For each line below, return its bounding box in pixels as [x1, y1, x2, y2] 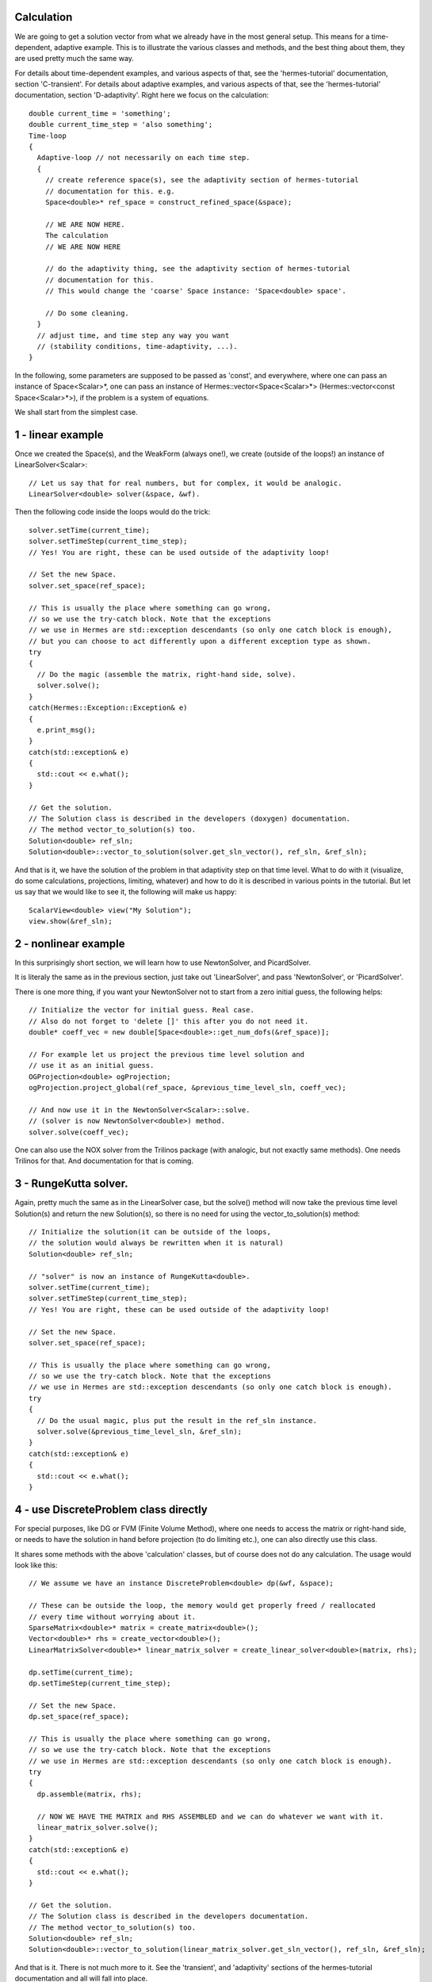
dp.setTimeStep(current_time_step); [29, 1678, 171, 1688]
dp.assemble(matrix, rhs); [36, 1789, 142, 1799]
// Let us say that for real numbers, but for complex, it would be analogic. [29, 478, 342, 488]
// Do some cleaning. [44, 308, 130, 317]
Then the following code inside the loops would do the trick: [14, 507, 211, 517]
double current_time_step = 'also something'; [29, 120, 213, 129]
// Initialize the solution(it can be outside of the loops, [29, 1227, 271, 1236]
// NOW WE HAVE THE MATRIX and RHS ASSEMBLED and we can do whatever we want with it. [36, 1812, 384, 1821]
